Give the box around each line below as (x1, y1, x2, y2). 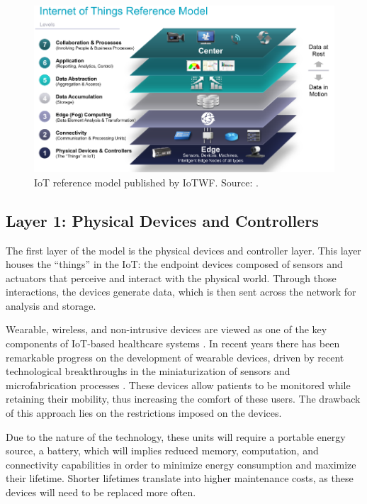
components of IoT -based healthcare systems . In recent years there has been (6, 336, 340, 351)
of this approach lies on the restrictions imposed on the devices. (6, 405, 282, 420)
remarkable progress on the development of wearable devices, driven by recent (6, 349, 344, 364)
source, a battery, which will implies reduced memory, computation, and (6, 443, 319, 458)
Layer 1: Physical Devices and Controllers (6, 209, 319, 231)
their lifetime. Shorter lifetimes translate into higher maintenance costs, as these (6, 471, 354, 486)
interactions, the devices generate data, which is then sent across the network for (6, 284, 356, 299)
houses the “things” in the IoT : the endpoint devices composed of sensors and (6, 257, 343, 271)
